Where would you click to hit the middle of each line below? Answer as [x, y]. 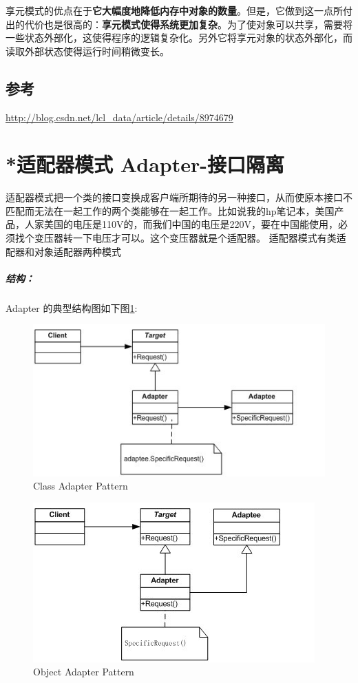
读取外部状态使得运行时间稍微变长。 [87, 51]
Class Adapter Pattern [81, 486]
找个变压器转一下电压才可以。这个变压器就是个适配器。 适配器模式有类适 [180, 238]
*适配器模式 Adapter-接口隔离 [145, 164]
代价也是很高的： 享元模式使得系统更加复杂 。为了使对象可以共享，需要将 [188, 24]
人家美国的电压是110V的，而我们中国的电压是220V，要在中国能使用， [181, 224]
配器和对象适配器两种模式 [63, 251]
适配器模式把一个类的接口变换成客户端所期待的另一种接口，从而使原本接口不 [179, 197]
